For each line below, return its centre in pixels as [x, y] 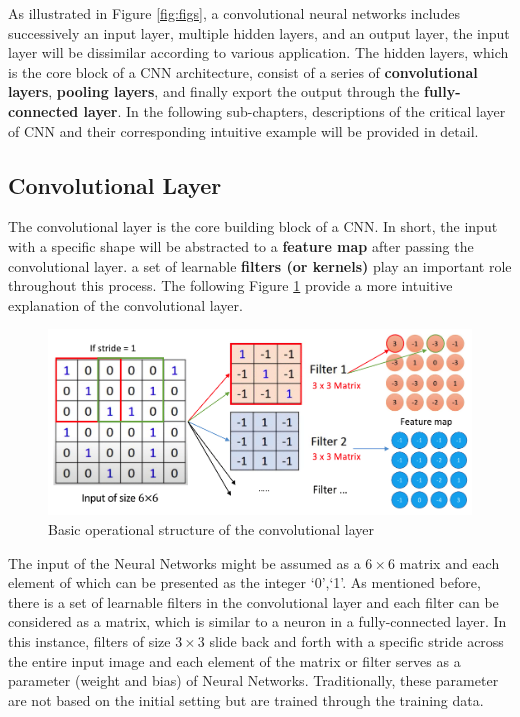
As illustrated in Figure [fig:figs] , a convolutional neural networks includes [234, 13]
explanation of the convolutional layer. [125, 304]
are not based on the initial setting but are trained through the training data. [246, 699]
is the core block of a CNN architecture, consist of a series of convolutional [243, 71]
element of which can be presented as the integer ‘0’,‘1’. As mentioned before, [244, 582]
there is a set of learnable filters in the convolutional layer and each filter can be [253, 601]
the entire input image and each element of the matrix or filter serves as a [234, 660]
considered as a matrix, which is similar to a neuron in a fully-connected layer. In [257, 621]
